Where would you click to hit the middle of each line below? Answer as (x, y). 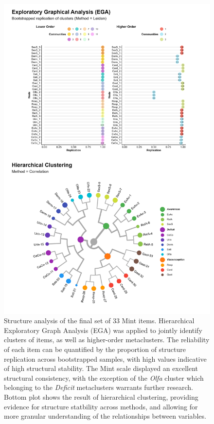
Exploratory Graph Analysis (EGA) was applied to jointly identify (103, 330)
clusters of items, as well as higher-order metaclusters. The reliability (107, 340)
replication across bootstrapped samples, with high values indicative (105, 359)
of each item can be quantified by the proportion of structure (95, 349)
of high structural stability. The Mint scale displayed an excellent (101, 368)
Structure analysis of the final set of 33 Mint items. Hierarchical (99, 321)
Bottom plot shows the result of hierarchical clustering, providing (101, 396)
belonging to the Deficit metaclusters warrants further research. (98, 387)
